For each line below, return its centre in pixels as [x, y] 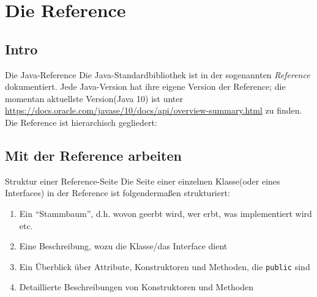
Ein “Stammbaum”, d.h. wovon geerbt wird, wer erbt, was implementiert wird [166, 213]
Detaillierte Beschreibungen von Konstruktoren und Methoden [136, 287]
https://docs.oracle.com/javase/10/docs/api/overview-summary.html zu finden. [154, 110]
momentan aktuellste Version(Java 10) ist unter [94, 98]
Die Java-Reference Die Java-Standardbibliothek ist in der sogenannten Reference [158, 74]
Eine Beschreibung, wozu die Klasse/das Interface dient [123, 246]
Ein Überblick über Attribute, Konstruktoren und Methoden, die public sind [165, 266]
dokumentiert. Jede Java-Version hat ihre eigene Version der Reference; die [145, 86]
